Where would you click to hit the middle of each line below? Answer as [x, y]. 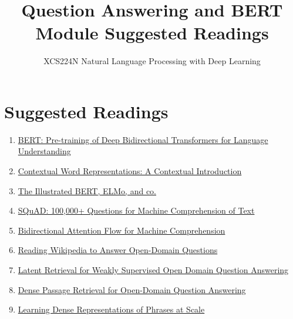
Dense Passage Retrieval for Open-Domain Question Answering [132, 289]
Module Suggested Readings [152, 33]
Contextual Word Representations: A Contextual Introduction [130, 171]
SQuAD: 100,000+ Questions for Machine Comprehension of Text [136, 210]
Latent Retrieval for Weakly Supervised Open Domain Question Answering [153, 270]
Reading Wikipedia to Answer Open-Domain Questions [118, 250]
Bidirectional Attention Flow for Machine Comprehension [122, 230]
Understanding [44, 151]
